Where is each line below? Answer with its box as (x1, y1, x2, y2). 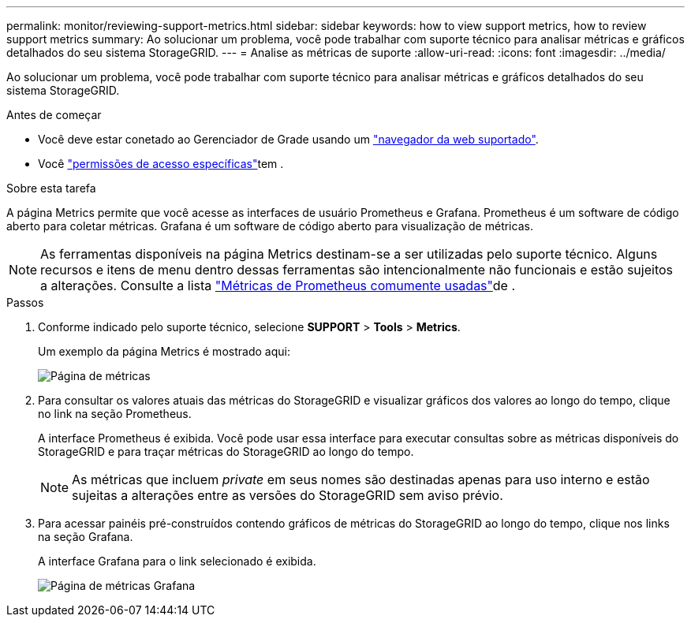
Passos (6, 296, 44, 309)
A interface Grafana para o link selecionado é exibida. (38, 554, 316, 568)
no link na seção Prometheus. (38, 407, 192, 420)
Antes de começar (6, 108, 102, 121)
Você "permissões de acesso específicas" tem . (38, 157, 284, 170)
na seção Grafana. (38, 530, 133, 543)
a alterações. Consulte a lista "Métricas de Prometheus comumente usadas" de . (40, 278, 516, 293)
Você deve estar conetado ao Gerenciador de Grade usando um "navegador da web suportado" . (38, 132, 539, 146)
